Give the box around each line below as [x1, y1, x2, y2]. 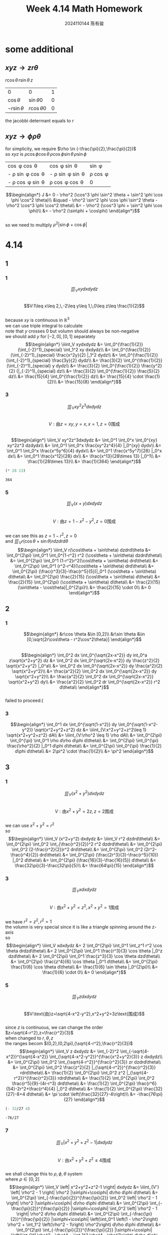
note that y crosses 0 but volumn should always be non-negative [5, 328, 139, 334]
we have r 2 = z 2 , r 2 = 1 [5, 918, 52, 925]
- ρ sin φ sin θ [49, 170, 85, 177]
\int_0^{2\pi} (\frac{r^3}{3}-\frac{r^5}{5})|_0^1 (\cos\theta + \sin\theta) [12, 568, 156, 574]
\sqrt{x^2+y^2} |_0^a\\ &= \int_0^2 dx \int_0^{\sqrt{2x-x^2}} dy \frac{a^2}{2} [6, 663, 163, 669]
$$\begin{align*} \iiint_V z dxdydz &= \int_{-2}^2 [19, 1049, 119, 1055]
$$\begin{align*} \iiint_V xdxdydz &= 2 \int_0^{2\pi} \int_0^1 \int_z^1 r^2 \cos [6, 943, 162, 949]
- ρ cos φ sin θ [8, 178, 45, 185]
